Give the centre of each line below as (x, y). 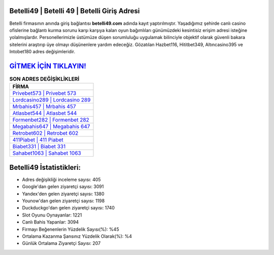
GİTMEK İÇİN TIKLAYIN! (48, 66)
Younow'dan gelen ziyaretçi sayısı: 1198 (63, 201)
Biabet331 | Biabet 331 (39, 147)
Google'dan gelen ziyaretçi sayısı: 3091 (63, 187)
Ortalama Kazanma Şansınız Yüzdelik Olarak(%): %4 (77, 236)
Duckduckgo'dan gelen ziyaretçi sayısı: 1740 (68, 208)
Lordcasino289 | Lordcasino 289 (52, 100)
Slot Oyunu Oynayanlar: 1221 (52, 215)
